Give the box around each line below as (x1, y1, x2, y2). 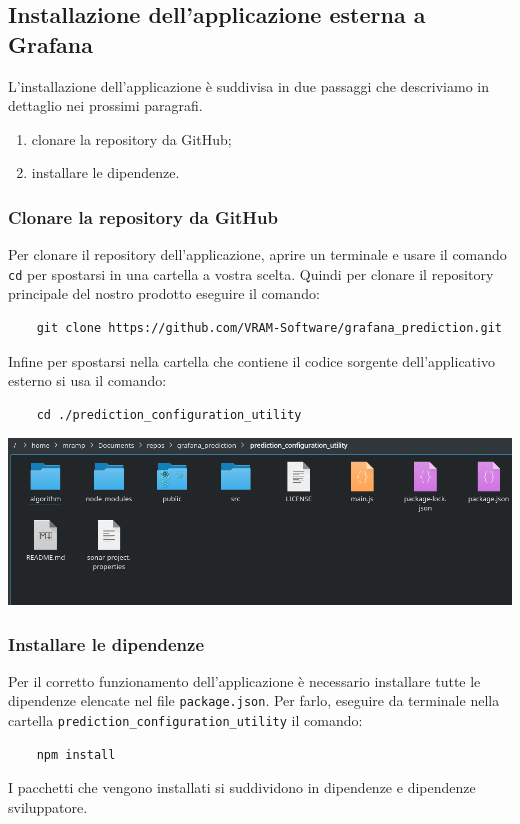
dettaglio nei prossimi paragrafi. (8, 95, 203, 116)
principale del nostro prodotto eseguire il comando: (8, 283, 320, 304)
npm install (36, 747, 116, 762)
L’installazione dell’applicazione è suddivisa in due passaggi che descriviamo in (8, 75, 489, 96)
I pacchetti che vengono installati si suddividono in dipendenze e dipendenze (8, 777, 476, 798)
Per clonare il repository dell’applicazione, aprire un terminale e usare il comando (8, 244, 507, 265)
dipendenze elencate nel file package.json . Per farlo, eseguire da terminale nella (8, 690, 500, 711)
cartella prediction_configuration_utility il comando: (8, 710, 363, 731)
